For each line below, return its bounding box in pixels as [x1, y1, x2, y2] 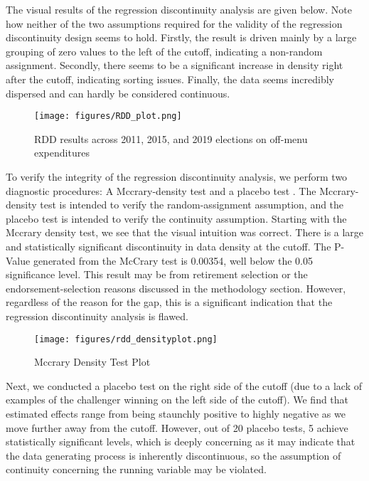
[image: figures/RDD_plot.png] [34, 111, 182, 122]
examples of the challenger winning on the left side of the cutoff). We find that [6, 392, 349, 407]
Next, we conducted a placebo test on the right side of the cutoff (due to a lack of [6, 378, 363, 393]
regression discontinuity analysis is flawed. [6, 308, 188, 323]
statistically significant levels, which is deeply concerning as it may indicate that [6, 434, 355, 449]
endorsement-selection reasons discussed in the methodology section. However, [6, 280, 346, 295]
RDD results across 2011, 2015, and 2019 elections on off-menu [34, 131, 308, 146]
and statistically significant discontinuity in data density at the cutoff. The [6, 238, 331, 253]
